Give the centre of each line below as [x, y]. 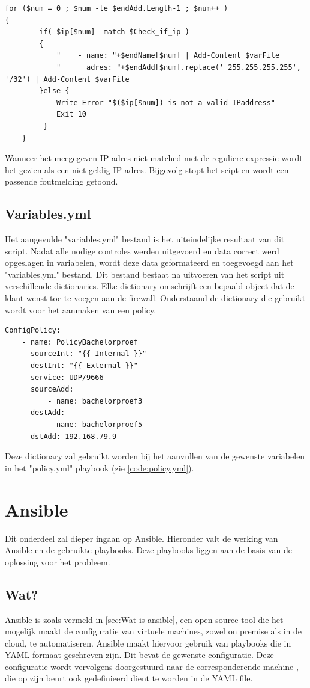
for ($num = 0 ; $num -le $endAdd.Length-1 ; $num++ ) [117, 8]
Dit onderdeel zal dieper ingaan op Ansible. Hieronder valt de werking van [142, 538]
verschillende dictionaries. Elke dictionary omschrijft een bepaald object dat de [150, 286]
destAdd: [48, 413]
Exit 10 [71, 115]
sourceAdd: [52, 389]
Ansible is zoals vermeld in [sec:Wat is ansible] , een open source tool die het [144, 619]
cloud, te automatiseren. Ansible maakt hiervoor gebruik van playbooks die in [148, 643]
